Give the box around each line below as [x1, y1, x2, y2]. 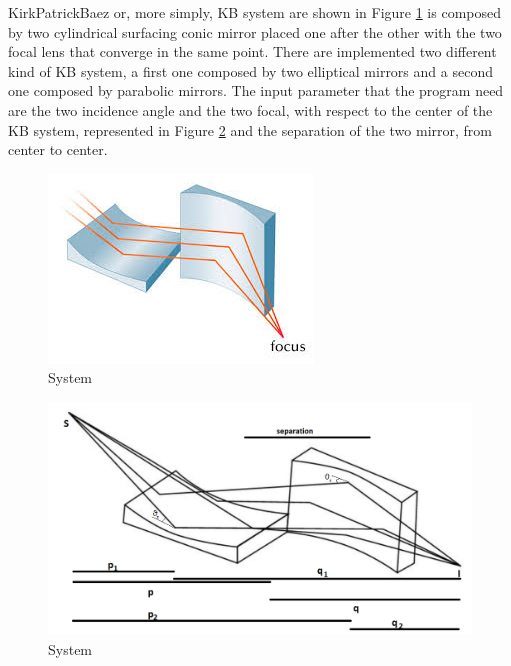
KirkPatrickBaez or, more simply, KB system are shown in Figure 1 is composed [8, 2, 501, 22]
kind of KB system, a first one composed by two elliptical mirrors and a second [8, 60, 493, 81]
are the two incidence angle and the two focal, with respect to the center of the [8, 99, 493, 120]
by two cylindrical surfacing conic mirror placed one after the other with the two [8, 21, 502, 42]
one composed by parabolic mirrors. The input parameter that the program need [8, 80, 504, 101]
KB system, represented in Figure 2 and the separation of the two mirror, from [8, 119, 492, 140]
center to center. [8, 139, 108, 160]
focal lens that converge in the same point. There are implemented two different [8, 41, 497, 62]
